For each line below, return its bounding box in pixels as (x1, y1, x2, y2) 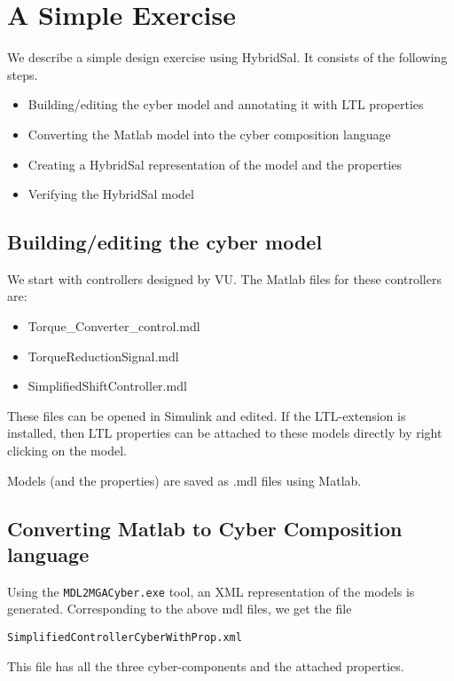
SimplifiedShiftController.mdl (27, 376, 187, 395)
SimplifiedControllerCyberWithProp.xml (7, 631, 242, 645)
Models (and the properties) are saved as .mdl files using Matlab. (7, 471, 362, 489)
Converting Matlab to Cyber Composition (7, 514, 403, 542)
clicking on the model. (7, 441, 127, 460)
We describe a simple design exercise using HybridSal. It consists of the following (7, 48, 448, 67)
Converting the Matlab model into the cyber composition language (27, 124, 391, 143)
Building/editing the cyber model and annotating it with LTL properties (27, 95, 424, 114)
